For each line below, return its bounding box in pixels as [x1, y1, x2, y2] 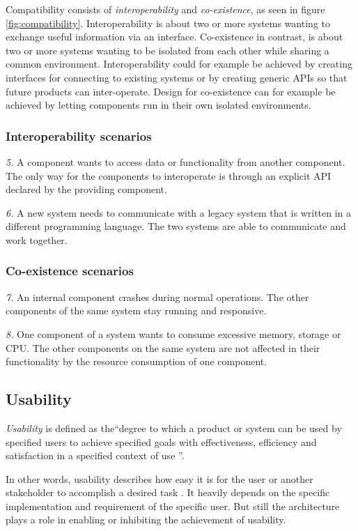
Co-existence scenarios [6, 262, 134, 279]
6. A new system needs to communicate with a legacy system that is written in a [6, 205, 352, 220]
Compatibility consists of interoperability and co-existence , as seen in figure [6, 2, 325, 16]
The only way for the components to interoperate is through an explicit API [6, 168, 332, 183]
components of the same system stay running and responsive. [6, 303, 267, 318]
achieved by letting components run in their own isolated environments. [6, 98, 311, 112]
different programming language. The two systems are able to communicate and [6, 219, 346, 233]
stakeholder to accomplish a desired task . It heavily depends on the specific [6, 485, 330, 500]
